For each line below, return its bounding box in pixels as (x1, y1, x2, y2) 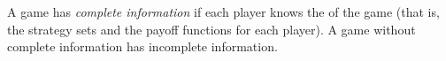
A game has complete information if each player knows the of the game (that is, (7, 3, 440, 20)
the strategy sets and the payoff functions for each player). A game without (7, 19, 416, 38)
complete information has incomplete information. (7, 37, 278, 56)
